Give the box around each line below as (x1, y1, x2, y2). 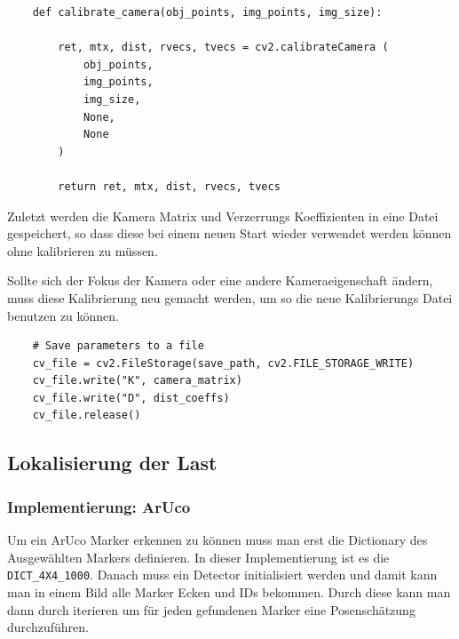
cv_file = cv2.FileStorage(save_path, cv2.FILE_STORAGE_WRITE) (32, 356, 415, 370)
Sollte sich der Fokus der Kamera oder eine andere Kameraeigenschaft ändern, (7, 271, 433, 290)
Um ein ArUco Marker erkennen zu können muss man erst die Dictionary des (7, 531, 428, 549)
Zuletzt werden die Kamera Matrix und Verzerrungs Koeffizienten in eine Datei (7, 206, 439, 225)
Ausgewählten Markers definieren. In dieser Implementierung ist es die (7, 547, 390, 566)
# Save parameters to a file (32, 339, 204, 353)
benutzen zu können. (7, 306, 120, 324)
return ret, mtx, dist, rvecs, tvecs (58, 180, 281, 193)
